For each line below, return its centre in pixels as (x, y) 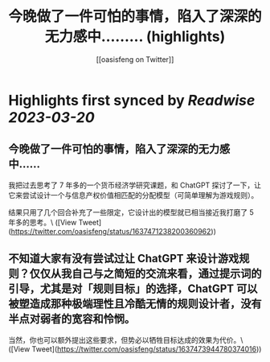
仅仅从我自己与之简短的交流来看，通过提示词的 (145, 274)
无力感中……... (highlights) (135, 37)
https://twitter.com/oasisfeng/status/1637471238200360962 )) (114, 231)
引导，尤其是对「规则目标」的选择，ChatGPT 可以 (133, 289)
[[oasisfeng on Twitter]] (135, 59)
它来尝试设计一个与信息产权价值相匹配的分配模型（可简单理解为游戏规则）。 (133, 195)
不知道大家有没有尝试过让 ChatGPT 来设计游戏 (124, 259)
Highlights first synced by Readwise (132, 100)
